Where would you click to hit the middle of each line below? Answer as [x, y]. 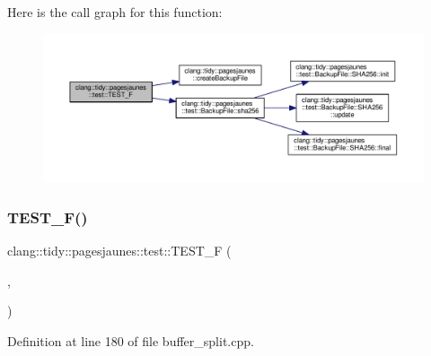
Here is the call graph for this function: [115, 12]
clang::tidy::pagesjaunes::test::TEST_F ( [119, 251]
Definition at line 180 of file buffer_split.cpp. [131, 340]
